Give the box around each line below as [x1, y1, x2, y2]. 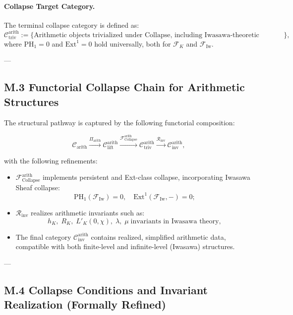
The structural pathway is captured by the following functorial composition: [4, 117, 235, 127]
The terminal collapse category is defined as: [4, 19, 139, 30]
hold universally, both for [94, 38, 171, 49]
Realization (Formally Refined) [4, 297, 166, 312]
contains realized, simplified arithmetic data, [91, 231, 226, 242]
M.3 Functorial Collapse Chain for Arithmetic [4, 79, 245, 95]
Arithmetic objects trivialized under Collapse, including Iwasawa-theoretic [34, 31, 259, 39]
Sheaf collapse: [15, 182, 60, 192]
